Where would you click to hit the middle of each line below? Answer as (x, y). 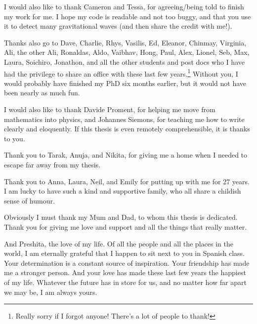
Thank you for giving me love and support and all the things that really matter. (126, 226)
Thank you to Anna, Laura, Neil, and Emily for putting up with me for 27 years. (127, 181)
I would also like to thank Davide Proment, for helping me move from (110, 109)
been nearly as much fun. (42, 93)
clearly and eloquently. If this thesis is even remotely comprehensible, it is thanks (127, 129)
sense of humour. (29, 200)
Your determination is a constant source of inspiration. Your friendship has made (127, 263)
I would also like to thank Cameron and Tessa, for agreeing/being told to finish (124, 6)
